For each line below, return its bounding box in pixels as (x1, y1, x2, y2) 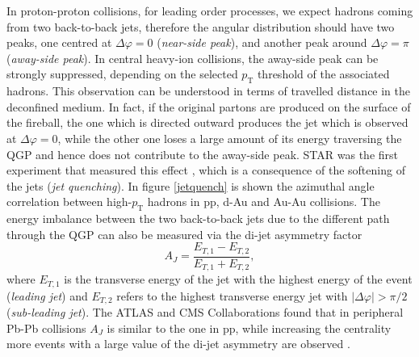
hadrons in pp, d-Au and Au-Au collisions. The (147, 193, 380, 210)
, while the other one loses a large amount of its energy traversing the (57, 129, 402, 146)
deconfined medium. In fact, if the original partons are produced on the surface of (6, 98, 411, 115)
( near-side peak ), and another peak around (157, 34, 367, 51)
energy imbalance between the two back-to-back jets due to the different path (6, 210, 390, 227)
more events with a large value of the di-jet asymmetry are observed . (6, 335, 350, 352)
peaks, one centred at (6, 34, 112, 51)
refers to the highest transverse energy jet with (116, 287, 348, 304)
